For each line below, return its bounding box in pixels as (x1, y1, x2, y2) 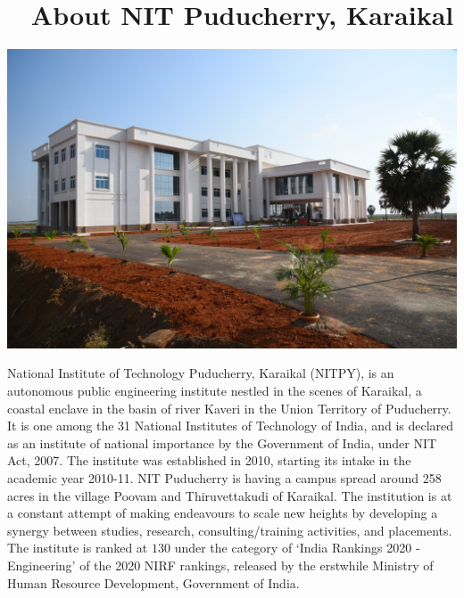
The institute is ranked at (7, 538, 148, 557)
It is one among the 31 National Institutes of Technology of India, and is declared (7, 416, 454, 435)
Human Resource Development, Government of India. (7, 573, 300, 592)
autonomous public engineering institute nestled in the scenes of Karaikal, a (7, 381, 422, 399)
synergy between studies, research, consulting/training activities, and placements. (7, 520, 452, 539)
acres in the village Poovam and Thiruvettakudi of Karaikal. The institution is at (7, 486, 452, 504)
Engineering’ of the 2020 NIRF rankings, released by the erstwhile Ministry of (7, 555, 434, 574)
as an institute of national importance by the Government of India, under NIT (7, 433, 437, 452)
